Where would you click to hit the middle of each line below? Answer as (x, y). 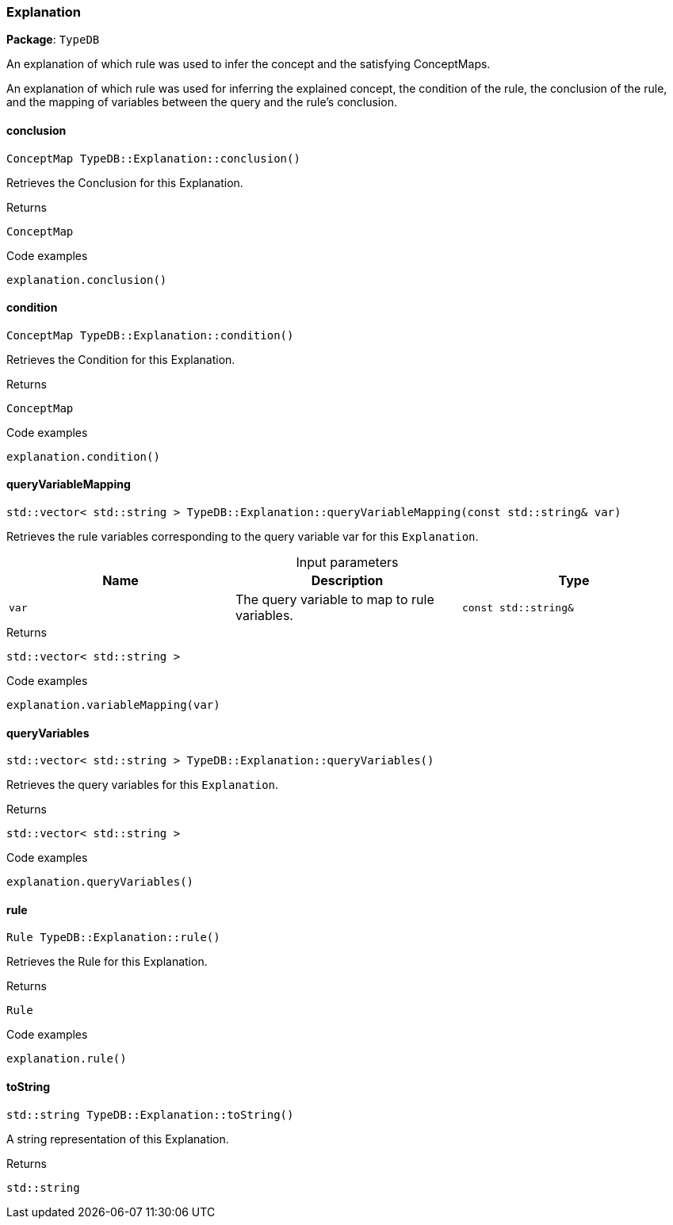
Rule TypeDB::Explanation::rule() (113, 938)
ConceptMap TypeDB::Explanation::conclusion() (153, 158)
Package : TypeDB (53, 40)
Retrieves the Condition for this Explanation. (121, 359)
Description (347, 581)
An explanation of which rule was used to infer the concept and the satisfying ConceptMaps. (249, 64)
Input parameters (347, 563)
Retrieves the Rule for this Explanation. (107, 962)
